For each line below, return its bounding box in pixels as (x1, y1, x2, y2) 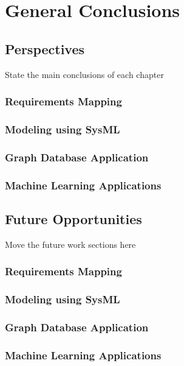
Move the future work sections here (5, 238, 136, 250)
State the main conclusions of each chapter (5, 68, 164, 80)
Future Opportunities (5, 209, 142, 228)
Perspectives (5, 39, 85, 58)
